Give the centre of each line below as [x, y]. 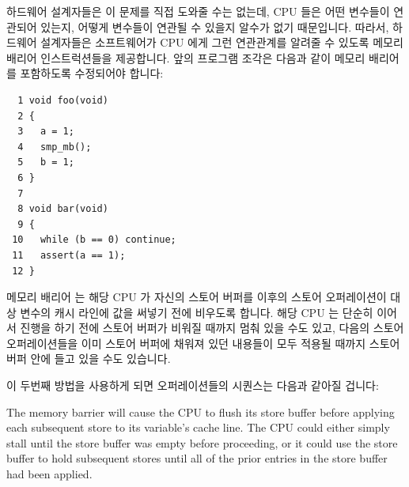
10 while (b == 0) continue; [94, 240]
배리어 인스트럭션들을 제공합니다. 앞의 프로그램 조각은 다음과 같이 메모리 [186, 57]
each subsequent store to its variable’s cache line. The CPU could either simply [198, 427]
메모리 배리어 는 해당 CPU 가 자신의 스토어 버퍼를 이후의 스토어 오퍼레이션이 [197, 297]
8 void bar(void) [63, 209]
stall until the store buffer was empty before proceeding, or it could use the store [202, 442]
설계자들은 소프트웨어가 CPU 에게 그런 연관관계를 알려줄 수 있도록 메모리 [222, 42]
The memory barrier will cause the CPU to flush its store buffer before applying [201, 411]
